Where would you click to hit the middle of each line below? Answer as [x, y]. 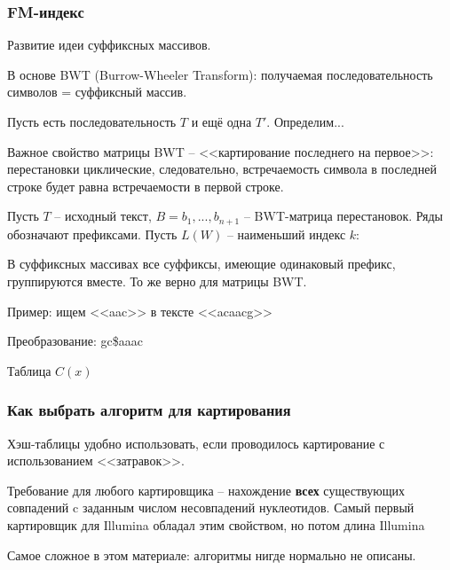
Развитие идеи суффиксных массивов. [109, 45]
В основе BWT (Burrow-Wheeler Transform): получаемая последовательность [220, 74]
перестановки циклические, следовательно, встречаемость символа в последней [222, 169]
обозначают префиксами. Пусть [92, 234]
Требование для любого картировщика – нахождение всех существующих [206, 490]
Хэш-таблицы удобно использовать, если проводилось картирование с [196, 443]
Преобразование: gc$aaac [75, 341]
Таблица [29, 370]
